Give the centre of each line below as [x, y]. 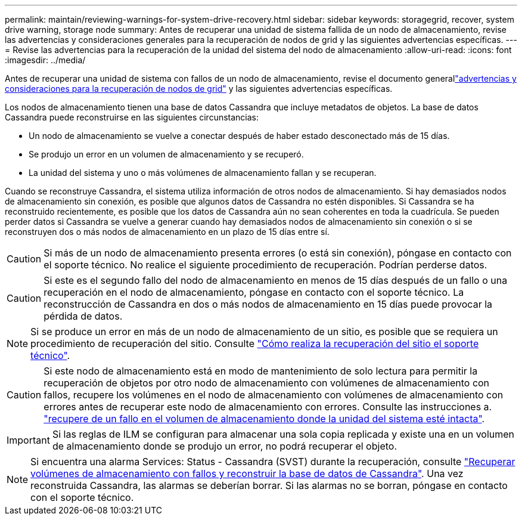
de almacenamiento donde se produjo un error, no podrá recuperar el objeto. [224, 446]
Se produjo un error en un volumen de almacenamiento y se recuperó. [166, 154]
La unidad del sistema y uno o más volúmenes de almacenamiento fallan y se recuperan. [203, 173]
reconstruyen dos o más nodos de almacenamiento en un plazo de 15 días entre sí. [167, 232]
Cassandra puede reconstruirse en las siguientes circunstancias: [132, 117]
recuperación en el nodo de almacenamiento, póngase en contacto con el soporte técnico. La [254, 292]
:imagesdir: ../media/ [45, 60]
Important [28, 440]
